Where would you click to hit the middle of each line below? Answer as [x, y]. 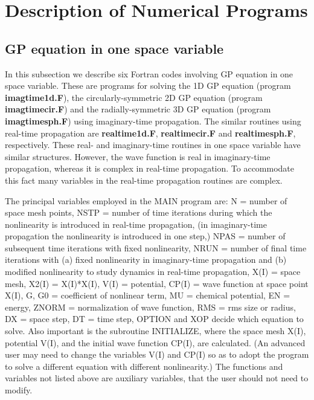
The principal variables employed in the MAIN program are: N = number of [146, 200]
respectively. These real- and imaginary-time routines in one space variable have [153, 145]
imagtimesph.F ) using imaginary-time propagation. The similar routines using [153, 121]
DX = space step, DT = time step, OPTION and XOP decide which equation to [154, 319]
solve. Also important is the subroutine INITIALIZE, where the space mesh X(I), [155, 331]
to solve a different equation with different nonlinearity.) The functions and [144, 366]
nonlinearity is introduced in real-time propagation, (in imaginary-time [136, 224]
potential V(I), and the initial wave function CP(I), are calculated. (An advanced [155, 342]
